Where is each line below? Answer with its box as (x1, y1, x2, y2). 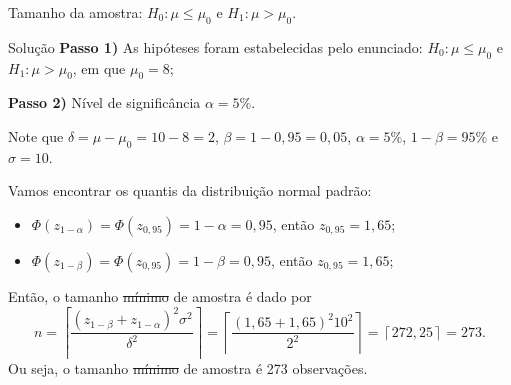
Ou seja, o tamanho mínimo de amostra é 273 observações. (8, 358, 368, 379)
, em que (72, 57, 126, 78)
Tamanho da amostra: (8, 2, 143, 22)
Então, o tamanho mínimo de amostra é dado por (8, 285, 312, 306)
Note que (8, 125, 64, 146)
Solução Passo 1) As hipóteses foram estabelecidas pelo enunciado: (8, 36, 423, 57)
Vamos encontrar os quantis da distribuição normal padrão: (8, 180, 372, 201)
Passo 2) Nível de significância (8, 92, 201, 113)
